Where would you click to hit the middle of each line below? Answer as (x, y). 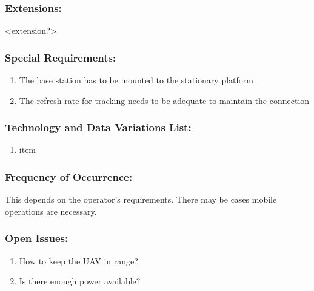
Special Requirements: (61, 57)
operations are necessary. (51, 211)
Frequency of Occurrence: (69, 176)
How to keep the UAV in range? (78, 260)
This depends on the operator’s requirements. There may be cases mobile (141, 199)
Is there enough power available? (80, 281)
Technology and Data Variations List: (98, 127)
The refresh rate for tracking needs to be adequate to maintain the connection (164, 100)
